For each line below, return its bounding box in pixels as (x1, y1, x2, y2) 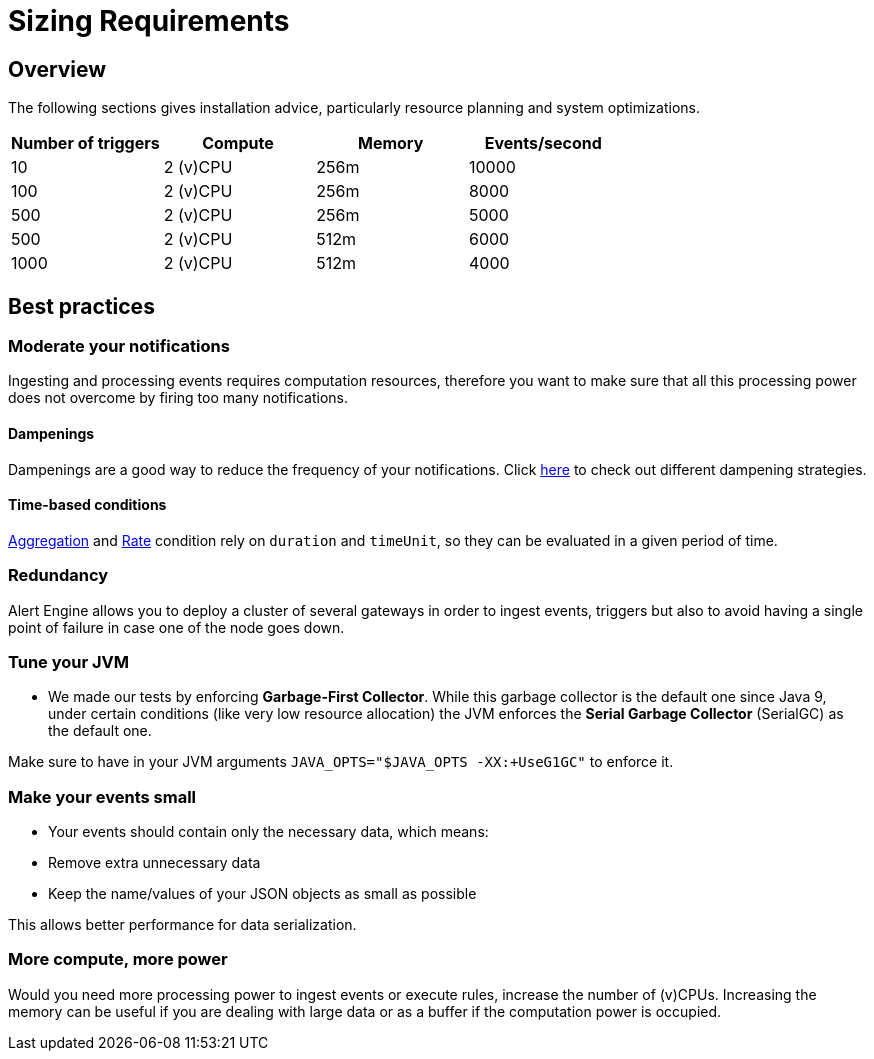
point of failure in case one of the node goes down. (8, 618, 345, 636)
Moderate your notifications (8, 336, 230, 357)
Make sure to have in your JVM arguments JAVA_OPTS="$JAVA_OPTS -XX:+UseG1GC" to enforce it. (8, 753, 674, 771)
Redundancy (8, 565, 109, 586)
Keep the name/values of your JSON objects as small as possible (48, 885, 477, 903)
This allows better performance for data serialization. (8, 916, 357, 934)
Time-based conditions (8, 496, 167, 514)
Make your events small (8, 786, 197, 807)
